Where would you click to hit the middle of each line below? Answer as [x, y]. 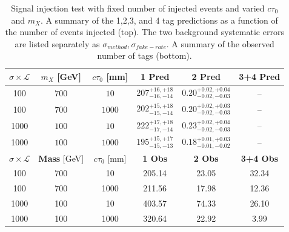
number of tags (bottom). [144, 55]
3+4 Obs [260, 158]
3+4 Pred [260, 76]
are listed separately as [57, 43]
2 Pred [206, 76]
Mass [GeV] [61, 158]
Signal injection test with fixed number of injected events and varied [138, 8]
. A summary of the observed [220, 43]
